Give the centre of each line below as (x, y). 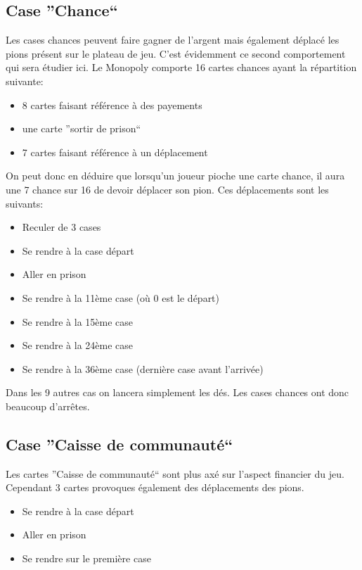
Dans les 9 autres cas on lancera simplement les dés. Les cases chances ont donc (177, 392)
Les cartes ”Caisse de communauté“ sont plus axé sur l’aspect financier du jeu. (175, 473)
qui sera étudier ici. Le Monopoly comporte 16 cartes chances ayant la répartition (181, 67)
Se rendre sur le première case (86, 558)
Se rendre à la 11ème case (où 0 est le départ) (121, 297)
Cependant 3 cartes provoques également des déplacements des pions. (155, 487)
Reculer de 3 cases (62, 227)
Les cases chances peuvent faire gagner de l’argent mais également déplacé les (173, 40)
